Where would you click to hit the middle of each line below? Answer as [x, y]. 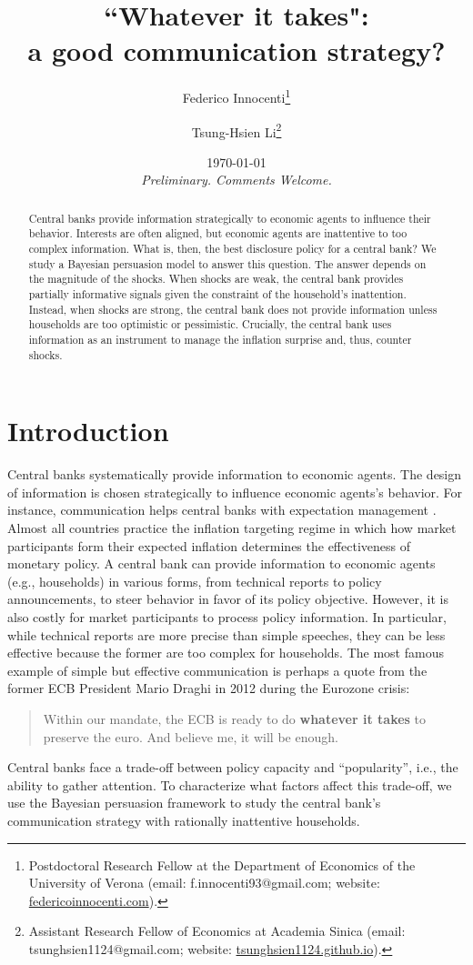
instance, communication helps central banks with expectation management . [222, 510]
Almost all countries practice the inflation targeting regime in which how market [232, 528]
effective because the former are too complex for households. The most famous [226, 653]
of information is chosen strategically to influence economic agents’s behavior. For [235, 492]
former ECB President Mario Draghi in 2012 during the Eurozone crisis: [209, 688]
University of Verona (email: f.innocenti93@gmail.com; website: [204, 883]
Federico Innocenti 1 [236, 96]
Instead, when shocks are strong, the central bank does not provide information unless [233, 309]
